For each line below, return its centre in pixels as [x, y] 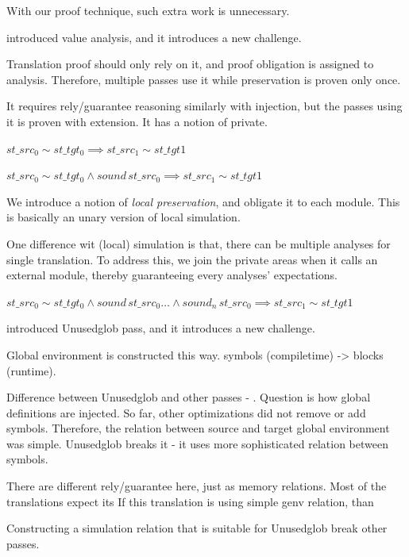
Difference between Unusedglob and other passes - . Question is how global [189, 397]
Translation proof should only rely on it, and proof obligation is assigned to [190, 64]
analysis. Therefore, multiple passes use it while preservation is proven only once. [204, 79]
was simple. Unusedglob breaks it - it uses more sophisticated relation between [197, 443]
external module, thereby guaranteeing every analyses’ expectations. [172, 275]
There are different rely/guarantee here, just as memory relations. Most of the [197, 486]
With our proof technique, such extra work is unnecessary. [148, 10]
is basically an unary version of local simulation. [123, 217]
